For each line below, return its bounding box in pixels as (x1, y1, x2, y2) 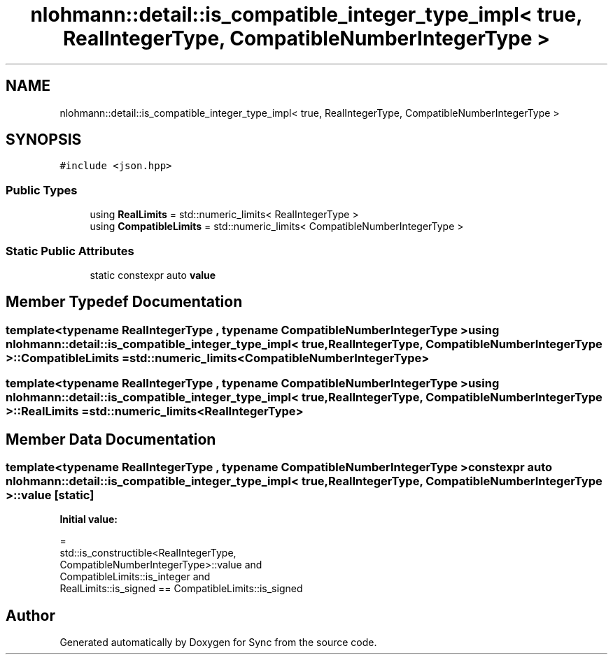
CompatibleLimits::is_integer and (59, 571, 211, 583)
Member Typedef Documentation (6, 293, 243, 311)
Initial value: (59, 513, 118, 526)
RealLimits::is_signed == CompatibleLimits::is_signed (59, 582, 303, 595)
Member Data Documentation (6, 430, 216, 448)
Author (6, 606, 55, 624)
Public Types (6, 182, 78, 197)
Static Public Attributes (6, 243, 134, 258)
